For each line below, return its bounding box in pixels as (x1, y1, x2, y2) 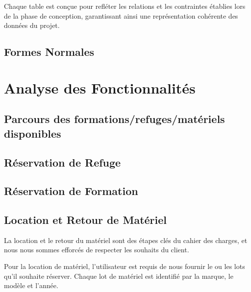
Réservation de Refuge (4, 154, 121, 170)
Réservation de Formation (4, 183, 138, 198)
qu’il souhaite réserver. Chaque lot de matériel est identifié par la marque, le (4, 270, 233, 281)
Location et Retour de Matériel (4, 212, 167, 227)
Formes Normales (4, 44, 95, 59)
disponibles (4, 125, 61, 141)
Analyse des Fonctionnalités (4, 77, 196, 97)
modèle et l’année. (4, 280, 58, 291)
